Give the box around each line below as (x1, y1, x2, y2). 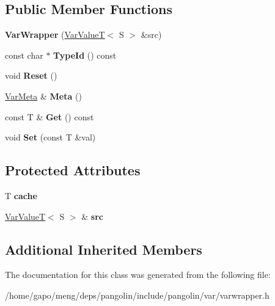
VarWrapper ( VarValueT (5, 28, 105, 41)
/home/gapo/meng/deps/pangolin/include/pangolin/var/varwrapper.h (5, 288, 269, 301)
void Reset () (5, 69, 57, 82)
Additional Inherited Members (5, 239, 202, 258)
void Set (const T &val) (5, 131, 96, 144)
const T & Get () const (5, 110, 94, 123)
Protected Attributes (5, 161, 141, 180)
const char (5, 48, 43, 61)
